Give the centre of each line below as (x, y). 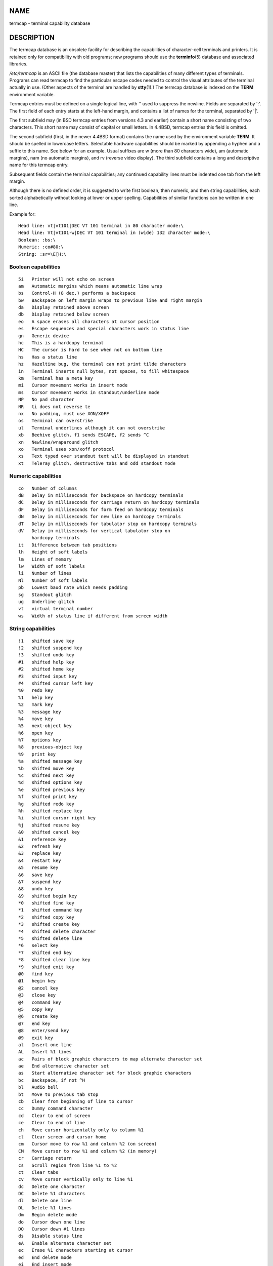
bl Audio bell (38, 1087)
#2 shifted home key (47, 669)
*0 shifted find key (47, 903)
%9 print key (37, 754)
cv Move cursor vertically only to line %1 (76, 1179)
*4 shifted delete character (57, 931)
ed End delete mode (45, 1257)
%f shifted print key (48, 797)
